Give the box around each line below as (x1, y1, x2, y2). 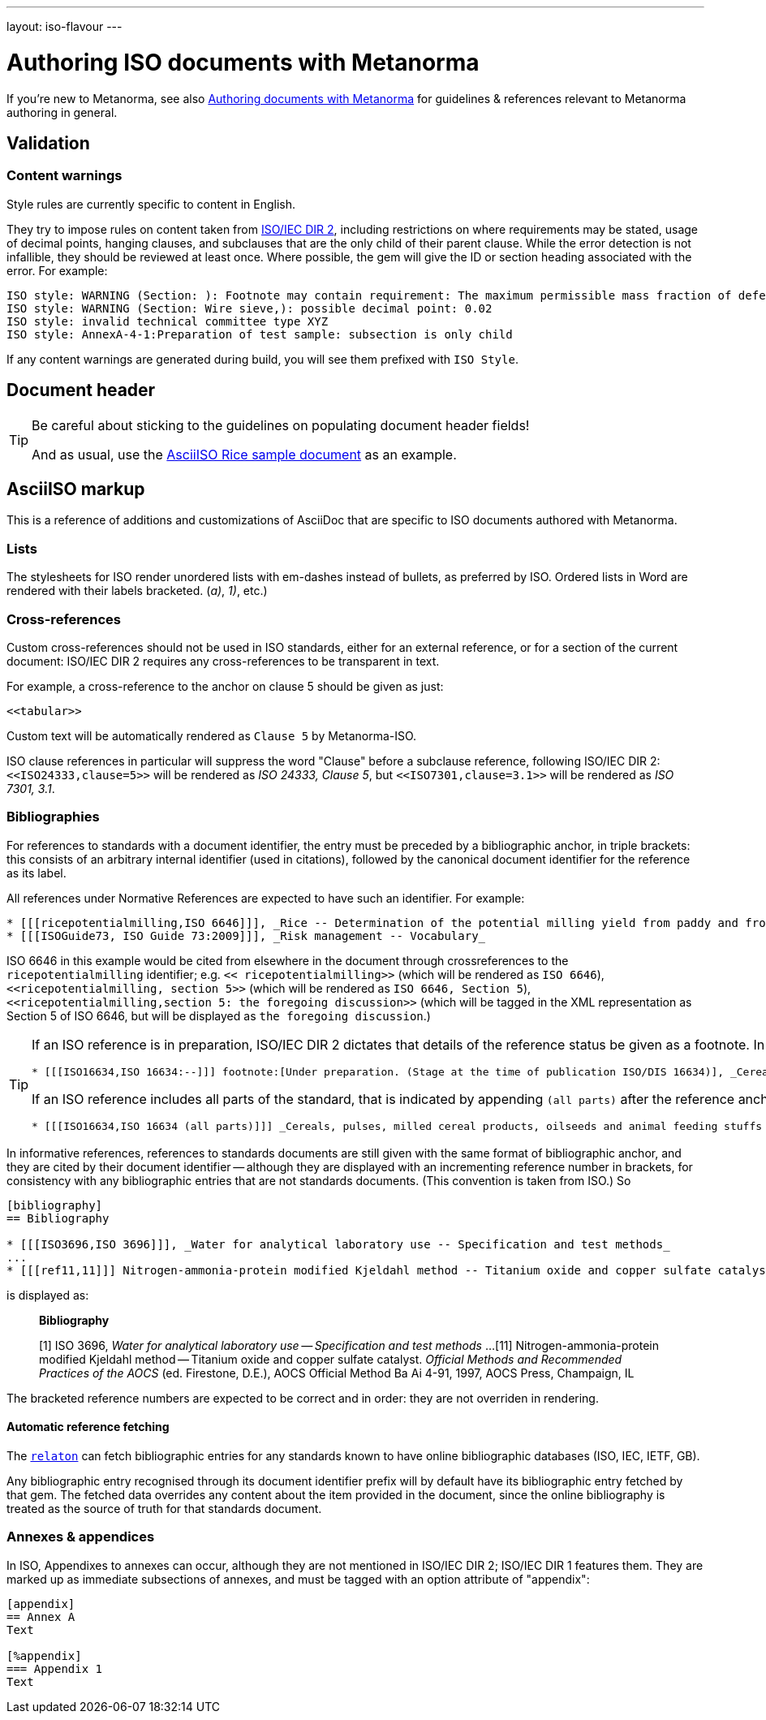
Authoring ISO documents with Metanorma (6, 48, 480, 76)
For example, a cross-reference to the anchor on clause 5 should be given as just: (6, 679, 444, 693)
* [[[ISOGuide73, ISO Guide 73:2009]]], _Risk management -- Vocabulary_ (6, 929, 486, 942)
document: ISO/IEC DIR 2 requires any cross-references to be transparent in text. (6, 653, 440, 668)
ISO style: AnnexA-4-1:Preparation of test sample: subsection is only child (6, 327, 513, 341)
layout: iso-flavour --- (6, 19, 123, 33)
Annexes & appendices (6, 1528, 155, 1545)
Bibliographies (6, 808, 100, 826)
